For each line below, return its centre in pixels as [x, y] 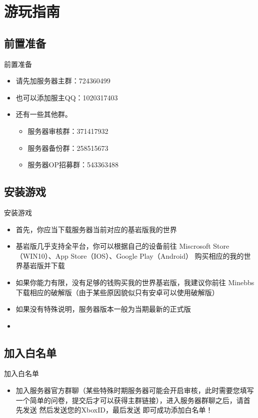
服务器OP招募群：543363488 [73, 165]
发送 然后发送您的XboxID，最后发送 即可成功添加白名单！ [118, 410]
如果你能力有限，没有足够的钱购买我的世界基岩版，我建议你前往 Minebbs [135, 282]
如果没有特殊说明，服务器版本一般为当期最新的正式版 [103, 309]
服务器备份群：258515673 [68, 148]
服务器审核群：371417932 [68, 131]
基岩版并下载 [44, 265]
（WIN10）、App [42, 255]
